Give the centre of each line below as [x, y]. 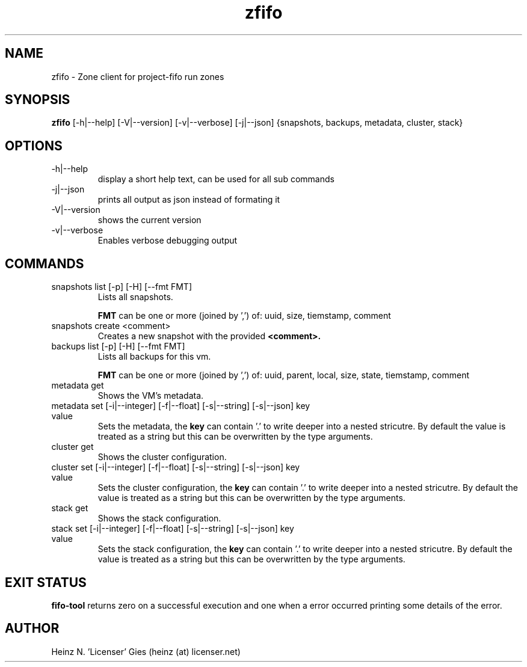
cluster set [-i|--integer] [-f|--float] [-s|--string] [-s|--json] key [176, 467]
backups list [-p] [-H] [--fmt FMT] [118, 346]
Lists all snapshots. [135, 297]
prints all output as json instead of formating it [189, 200]
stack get [70, 508]
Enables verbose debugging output [168, 241]
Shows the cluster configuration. [162, 457]
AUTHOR [32, 629]
